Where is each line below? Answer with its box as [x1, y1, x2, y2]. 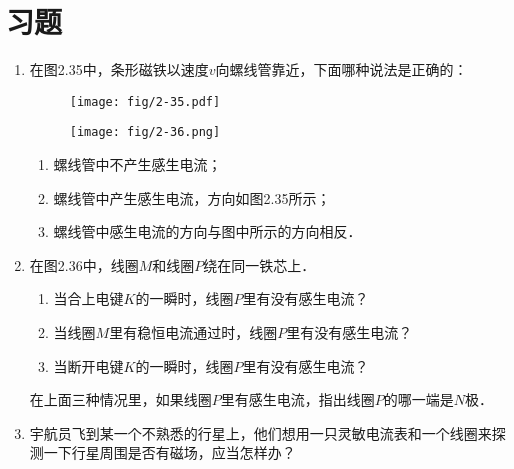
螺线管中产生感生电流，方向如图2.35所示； [53, 187, 331, 208]
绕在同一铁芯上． [203, 254, 316, 275]
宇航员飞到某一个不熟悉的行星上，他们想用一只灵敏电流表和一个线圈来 [29, 422, 492, 443]
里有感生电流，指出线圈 [220, 389, 375, 410]
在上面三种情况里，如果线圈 [29, 389, 212, 410]
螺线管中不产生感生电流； [53, 154, 222, 175]
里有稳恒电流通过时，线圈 [109, 322, 278, 342]
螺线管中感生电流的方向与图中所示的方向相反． [53, 221, 362, 242]
